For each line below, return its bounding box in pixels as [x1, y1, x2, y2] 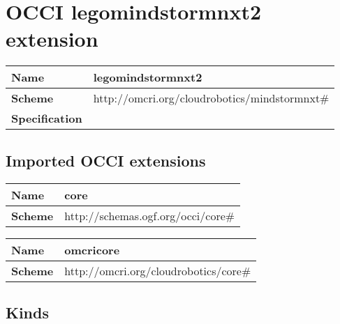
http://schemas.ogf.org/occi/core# [64, 207, 235, 224]
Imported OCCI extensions [6, 149, 206, 171]
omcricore [64, 241, 120, 258]
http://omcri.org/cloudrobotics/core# [64, 262, 251, 279]
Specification [11, 110, 82, 127]
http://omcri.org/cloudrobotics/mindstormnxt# [93, 90, 330, 107]
